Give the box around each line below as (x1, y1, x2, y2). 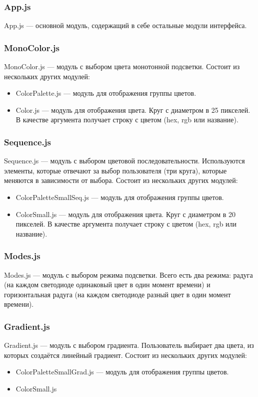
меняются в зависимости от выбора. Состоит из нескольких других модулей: (4, 175, 238, 185)
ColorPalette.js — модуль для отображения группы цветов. (15, 88, 196, 98)
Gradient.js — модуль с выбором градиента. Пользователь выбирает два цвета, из (4, 340, 254, 350)
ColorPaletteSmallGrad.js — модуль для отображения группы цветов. (15, 366, 229, 377)
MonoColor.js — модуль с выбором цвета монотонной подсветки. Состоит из (4, 61, 240, 72)
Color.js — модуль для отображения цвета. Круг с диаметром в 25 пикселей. (15, 104, 250, 115)
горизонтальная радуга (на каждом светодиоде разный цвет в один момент (4, 289, 231, 299)
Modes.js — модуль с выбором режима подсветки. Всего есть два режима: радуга (4, 269, 253, 280)
